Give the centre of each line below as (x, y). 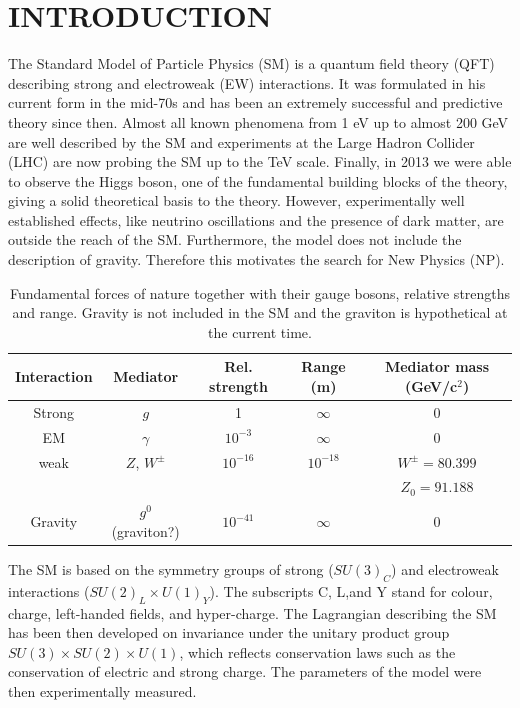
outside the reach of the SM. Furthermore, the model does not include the (235, 239)
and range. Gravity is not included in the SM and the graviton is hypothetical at (260, 312)
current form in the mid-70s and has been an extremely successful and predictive (255, 102)
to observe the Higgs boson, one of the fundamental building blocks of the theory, (258, 180)
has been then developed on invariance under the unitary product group (229, 632)
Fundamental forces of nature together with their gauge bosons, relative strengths (260, 292)
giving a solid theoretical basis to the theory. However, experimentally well (236, 200)
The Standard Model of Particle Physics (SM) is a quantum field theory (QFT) (251, 63)
